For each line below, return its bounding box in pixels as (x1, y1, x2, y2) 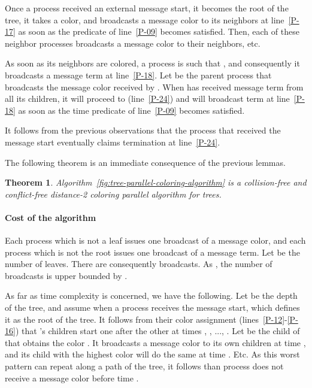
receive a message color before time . (5, 371, 139, 384)
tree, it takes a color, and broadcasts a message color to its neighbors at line (5, 13, 284, 26)
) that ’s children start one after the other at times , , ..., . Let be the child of (15, 325, 300, 337)
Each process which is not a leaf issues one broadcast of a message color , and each (5, 234, 306, 247)
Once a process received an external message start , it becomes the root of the (5, 2, 289, 14)
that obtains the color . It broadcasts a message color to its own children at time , (5, 336, 306, 348)
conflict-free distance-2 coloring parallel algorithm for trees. (5, 187, 222, 200)
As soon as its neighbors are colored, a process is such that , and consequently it (5, 57, 300, 69)
